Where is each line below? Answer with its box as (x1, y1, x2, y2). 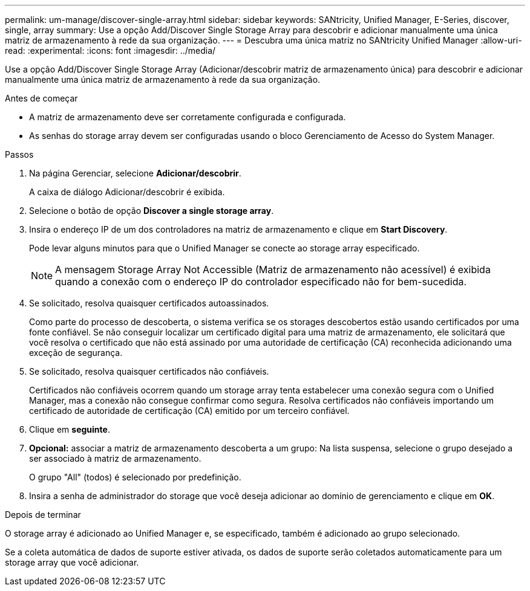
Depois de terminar (5, 509, 81, 520)
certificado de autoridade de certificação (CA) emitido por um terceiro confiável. (29, 405, 350, 416)
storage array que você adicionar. (5, 557, 139, 567)
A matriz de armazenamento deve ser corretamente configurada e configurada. (29, 112, 346, 122)
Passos (5, 149, 34, 160)
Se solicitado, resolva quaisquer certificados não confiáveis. (29, 366, 269, 376)
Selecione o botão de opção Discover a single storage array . (29, 205, 274, 216)
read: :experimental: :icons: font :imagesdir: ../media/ (5, 45, 216, 56)
